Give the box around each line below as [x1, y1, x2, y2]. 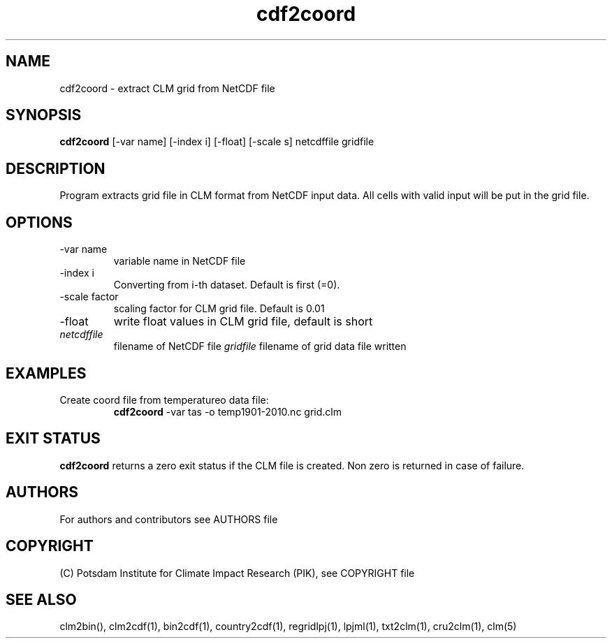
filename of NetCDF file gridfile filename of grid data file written [113, 340, 407, 353]
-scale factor [59, 291, 119, 303]
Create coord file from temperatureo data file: [59, 393, 269, 406]
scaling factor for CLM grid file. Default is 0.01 [113, 302, 325, 315]
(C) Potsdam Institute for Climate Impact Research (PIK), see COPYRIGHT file [59, 566, 415, 579]
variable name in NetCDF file [113, 255, 246, 268]
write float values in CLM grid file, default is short [113, 314, 373, 329]
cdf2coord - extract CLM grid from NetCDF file [59, 82, 275, 94]
